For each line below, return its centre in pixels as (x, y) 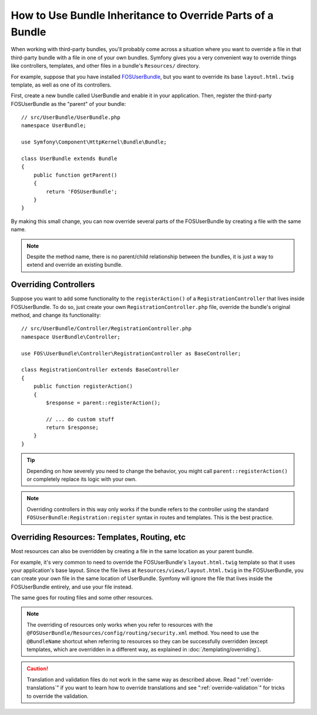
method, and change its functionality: (56, 315)
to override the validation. (58, 696)
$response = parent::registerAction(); (103, 403)
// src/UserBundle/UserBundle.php (71, 117)
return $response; (72, 428)
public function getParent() (75, 175)
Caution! (38, 669)
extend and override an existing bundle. (75, 265)
